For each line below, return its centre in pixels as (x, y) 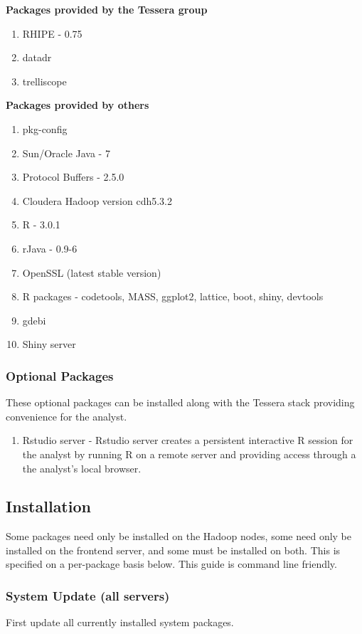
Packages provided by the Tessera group (107, 9)
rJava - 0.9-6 (50, 248)
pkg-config (45, 128)
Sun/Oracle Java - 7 (66, 153)
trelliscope (44, 81)
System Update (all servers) (88, 596)
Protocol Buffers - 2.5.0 (73, 177)
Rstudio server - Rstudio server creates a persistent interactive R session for (188, 440)
